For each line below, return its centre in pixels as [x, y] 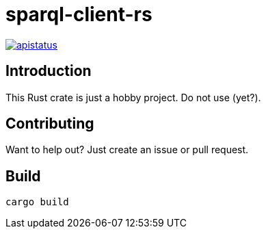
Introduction [49, 71]
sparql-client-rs [79, 14]
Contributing [50, 124]
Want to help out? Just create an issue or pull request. [127, 150]
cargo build [37, 202]
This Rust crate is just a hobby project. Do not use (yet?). [133, 97]
